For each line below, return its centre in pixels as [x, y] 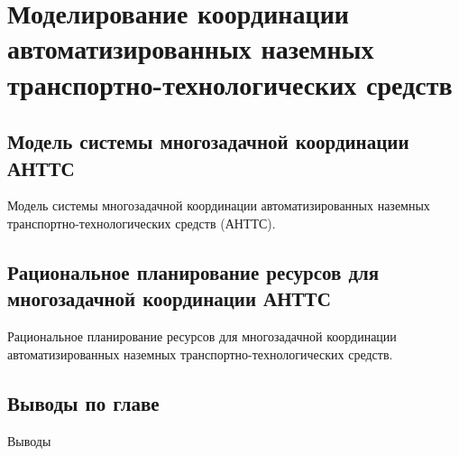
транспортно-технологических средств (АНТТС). [142, 223]
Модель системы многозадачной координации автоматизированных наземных [219, 205]
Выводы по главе [83, 402]
